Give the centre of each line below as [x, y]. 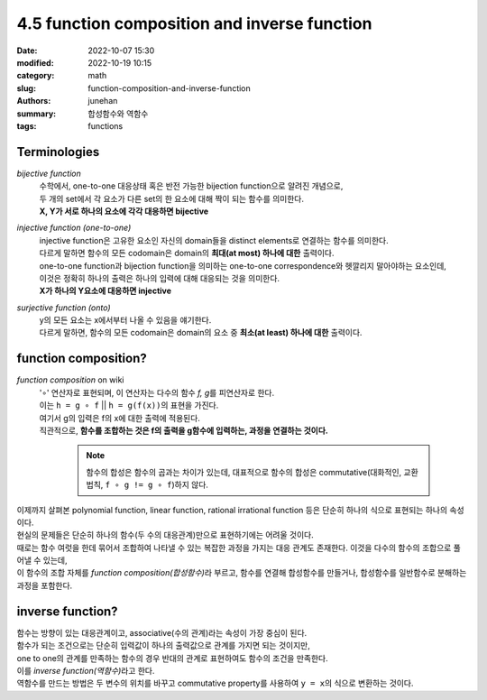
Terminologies [58, 152]
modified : [35, 62]
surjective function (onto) [64, 308]
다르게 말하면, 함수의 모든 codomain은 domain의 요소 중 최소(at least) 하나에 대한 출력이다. [201, 333]
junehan [103, 101]
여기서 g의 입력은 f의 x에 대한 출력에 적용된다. [119, 418]
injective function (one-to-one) [74, 228]
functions [106, 125]
